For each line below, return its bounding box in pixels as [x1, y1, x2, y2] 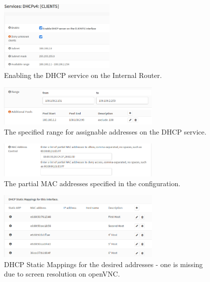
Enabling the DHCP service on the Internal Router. [4, 70, 162, 80]
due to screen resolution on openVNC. [4, 269, 120, 279]
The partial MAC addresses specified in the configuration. [4, 178, 181, 188]
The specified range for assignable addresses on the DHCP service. [4, 126, 207, 137]
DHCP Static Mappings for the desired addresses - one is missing [4, 259, 203, 269]
